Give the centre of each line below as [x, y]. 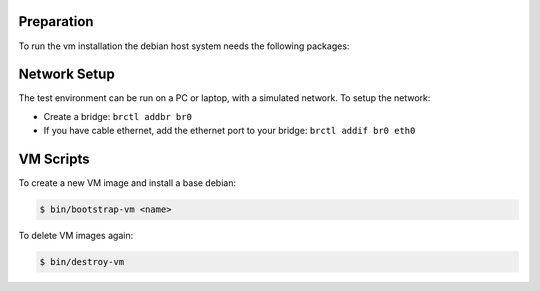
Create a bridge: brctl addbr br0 [117, 116]
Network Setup [66, 74]
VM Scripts [54, 159]
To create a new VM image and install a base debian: [127, 183]
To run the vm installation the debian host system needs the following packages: [184, 46]
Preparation [56, 21]
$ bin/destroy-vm [82, 262]
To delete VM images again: [76, 236]
